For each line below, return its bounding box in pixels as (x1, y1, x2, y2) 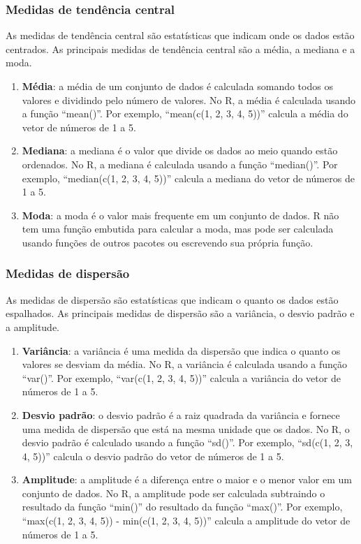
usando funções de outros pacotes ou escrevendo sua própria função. (22, 235, 314, 249)
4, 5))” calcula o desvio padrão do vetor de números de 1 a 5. (22, 448, 284, 463)
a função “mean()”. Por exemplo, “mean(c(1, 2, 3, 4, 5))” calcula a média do (22, 106, 348, 121)
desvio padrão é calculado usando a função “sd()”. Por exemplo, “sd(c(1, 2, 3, (22, 435, 353, 450)
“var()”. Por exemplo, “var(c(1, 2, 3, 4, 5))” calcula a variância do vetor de (22, 370, 341, 385)
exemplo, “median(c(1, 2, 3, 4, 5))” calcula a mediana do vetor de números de (22, 170, 355, 185)
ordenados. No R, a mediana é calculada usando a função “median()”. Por (22, 156, 338, 171)
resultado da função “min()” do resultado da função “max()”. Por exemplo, (22, 499, 343, 514)
